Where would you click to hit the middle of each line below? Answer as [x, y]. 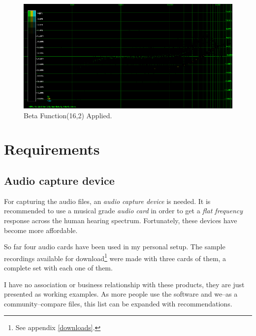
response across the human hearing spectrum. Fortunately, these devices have [121, 220]
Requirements [52, 149]
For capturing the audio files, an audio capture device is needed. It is [107, 201]
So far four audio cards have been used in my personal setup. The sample [115, 247]
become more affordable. [41, 230]
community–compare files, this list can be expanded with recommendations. [118, 303]
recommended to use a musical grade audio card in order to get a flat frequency [124, 211]
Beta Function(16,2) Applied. [68, 115]
